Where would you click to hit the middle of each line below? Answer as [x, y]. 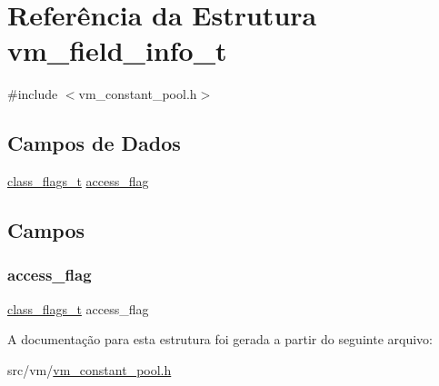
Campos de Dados [94, 143]
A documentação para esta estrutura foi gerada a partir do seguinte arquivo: [220, 339]
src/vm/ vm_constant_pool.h [90, 369]
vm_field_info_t [117, 50]
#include [33, 94]
